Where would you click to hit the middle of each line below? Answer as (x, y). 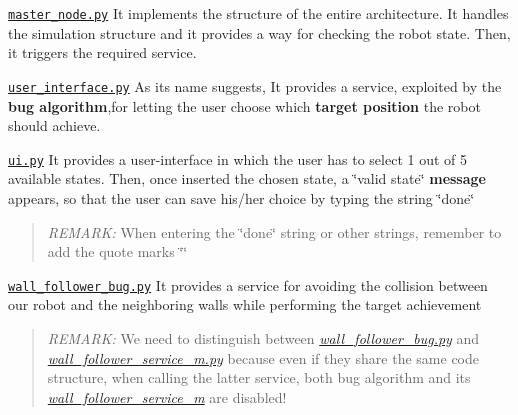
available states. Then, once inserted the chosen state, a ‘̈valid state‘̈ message (247, 178)
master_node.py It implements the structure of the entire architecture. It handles (258, 13)
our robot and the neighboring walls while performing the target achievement (245, 304)
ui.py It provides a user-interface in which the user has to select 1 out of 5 (238, 158)
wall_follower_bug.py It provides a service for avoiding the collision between (248, 284)
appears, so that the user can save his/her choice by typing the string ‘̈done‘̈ (241, 197)
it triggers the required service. (102, 52)
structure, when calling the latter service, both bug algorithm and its (259, 377)
